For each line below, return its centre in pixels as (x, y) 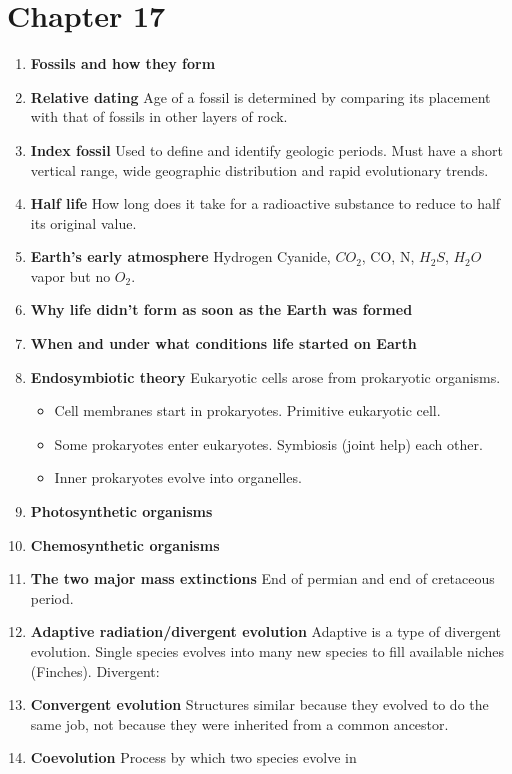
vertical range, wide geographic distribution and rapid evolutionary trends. (259, 169)
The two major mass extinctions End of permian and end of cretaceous (262, 578)
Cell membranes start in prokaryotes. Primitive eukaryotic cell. (247, 410)
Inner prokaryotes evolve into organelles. (178, 477)
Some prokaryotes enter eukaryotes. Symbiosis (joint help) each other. (268, 443)
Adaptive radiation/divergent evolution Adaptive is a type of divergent (266, 631)
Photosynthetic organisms (121, 511)
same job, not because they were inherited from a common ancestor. (239, 723)
